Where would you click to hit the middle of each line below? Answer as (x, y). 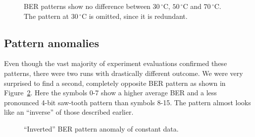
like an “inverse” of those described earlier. (69, 112)
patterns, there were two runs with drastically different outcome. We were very (124, 73)
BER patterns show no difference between (87, 6)
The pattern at (47, 16)
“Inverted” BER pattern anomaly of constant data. (101, 128)
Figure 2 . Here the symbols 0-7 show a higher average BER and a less (110, 93)
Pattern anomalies (51, 42)
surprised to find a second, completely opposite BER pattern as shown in (115, 83)
